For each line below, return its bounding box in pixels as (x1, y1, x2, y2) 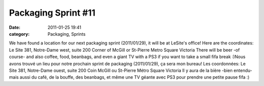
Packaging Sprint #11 (9, 7, 95, 18)
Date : (9, 24, 21, 30)
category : (9, 31, 30, 37)
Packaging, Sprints (47, 31, 86, 37)
